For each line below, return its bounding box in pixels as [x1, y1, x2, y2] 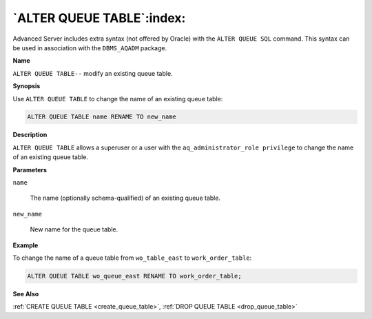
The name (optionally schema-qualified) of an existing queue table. [30, 194, 220, 203]
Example [12, 241, 39, 249]
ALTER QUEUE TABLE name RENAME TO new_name [27, 113, 177, 121]
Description [12, 131, 48, 139]
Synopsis [12, 82, 41, 90]
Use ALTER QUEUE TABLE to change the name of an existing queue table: [12, 94, 223, 103]
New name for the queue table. [30, 225, 118, 234]
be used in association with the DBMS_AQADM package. [12, 43, 167, 52]
